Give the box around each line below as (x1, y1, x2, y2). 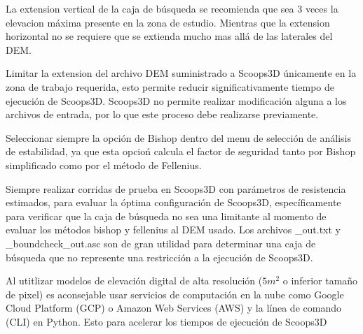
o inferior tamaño (282, 273, 358, 288)
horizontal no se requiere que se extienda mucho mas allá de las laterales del (6, 29, 333, 43)
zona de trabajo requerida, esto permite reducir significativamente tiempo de (6, 79, 334, 94)
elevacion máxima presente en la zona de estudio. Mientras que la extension (6, 15, 330, 29)
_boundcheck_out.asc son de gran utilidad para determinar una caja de (6, 235, 316, 250)
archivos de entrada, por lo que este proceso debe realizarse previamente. (6, 107, 319, 122)
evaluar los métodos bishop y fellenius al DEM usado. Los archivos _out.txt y (6, 222, 341, 237)
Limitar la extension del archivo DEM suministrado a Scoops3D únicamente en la (6, 66, 357, 80)
